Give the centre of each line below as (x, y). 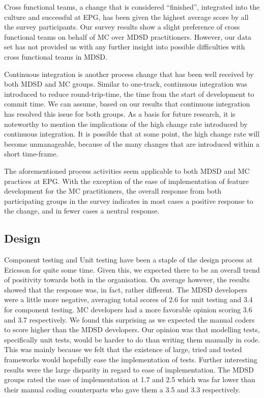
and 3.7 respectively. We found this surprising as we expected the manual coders (129, 319)
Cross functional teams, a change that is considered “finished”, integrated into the (132, 7)
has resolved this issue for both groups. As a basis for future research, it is (120, 113)
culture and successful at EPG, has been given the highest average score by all (126, 17)
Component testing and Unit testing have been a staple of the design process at (128, 260)
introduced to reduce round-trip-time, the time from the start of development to (129, 94)
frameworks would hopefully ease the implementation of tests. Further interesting (131, 360)
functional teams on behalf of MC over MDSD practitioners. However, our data (128, 36)
